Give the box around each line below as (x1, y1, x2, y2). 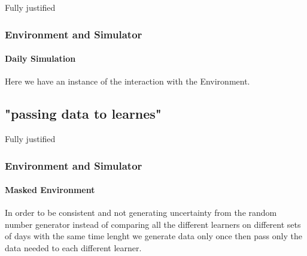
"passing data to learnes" (5, 104, 162, 123)
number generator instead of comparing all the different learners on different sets (5, 218, 301, 230)
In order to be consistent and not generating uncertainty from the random (5, 206, 277, 219)
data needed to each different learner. (5, 242, 142, 254)
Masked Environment (5, 183, 95, 196)
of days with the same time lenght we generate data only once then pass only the (5, 230, 302, 242)
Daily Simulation (5, 52, 76, 65)
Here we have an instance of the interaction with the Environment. (5, 75, 250, 88)
